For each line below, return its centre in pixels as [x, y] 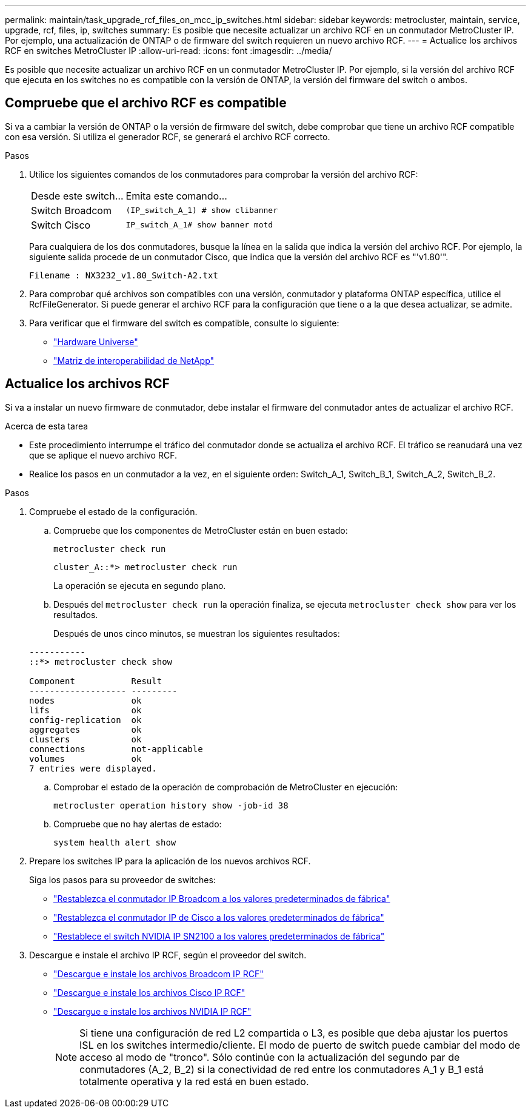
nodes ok [85, 700]
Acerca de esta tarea [47, 426]
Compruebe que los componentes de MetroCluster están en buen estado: [201, 530]
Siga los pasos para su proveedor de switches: [122, 879]
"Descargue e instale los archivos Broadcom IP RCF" [159, 973]
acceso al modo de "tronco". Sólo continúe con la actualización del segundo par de [270, 1057]
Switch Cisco [61, 225]
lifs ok [85, 710]
